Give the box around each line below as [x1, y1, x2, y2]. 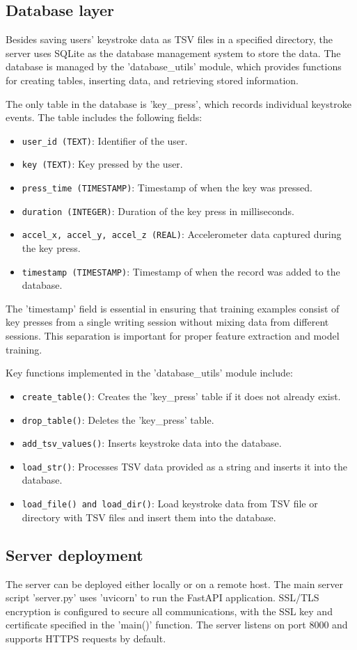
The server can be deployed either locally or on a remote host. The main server [6, 576, 344, 591]
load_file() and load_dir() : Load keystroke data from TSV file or [22, 496, 318, 511]
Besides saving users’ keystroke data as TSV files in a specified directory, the [6, 32, 333, 47]
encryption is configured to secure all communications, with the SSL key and [6, 603, 333, 618]
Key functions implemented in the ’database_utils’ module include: [6, 365, 293, 380]
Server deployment [6, 544, 143, 565]
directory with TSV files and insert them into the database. [22, 509, 276, 524]
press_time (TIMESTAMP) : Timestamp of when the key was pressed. [22, 180, 312, 195]
